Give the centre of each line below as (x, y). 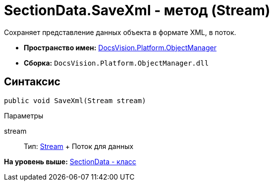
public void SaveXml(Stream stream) (75, 100)
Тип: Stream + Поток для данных (79, 146)
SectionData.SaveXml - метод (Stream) (137, 10)
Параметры (24, 115)
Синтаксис (32, 82)
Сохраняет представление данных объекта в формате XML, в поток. (120, 32)
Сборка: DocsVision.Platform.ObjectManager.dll (116, 63)
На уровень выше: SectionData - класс (70, 161)
